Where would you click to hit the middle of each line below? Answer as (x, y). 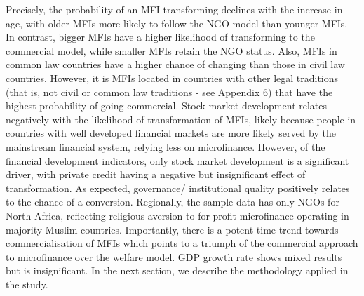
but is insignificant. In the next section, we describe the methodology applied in (177, 270)
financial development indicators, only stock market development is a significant (177, 160)
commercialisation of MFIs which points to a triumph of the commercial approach (182, 243)
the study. (27, 284)
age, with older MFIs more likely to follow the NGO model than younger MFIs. (177, 23)
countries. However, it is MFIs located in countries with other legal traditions (172, 78)
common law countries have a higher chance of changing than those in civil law (175, 64)
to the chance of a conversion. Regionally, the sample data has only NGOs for (173, 202)
